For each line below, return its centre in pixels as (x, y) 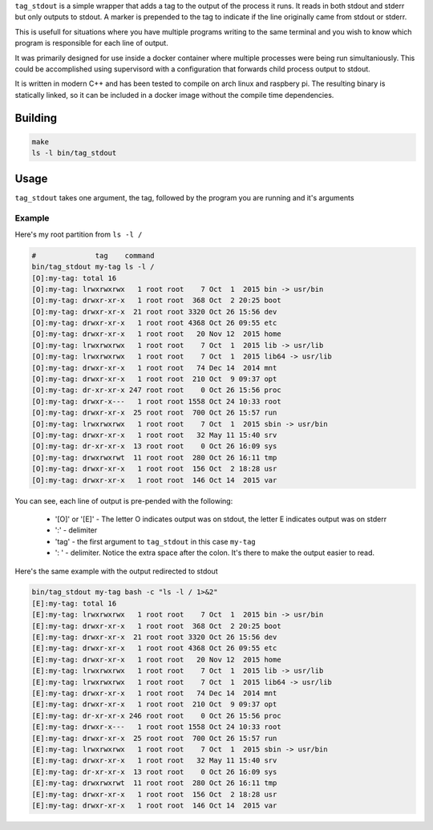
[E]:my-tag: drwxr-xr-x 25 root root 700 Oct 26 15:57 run (154, 738)
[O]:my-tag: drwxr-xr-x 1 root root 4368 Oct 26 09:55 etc (154, 323)
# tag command (93, 255)
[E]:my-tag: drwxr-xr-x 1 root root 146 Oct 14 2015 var (154, 805)
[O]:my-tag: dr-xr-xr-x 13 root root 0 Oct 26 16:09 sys (154, 446)
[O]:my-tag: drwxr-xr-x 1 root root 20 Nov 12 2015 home (156, 334)
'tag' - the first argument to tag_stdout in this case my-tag (155, 541)
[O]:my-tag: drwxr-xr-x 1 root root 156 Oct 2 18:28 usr (154, 469)
